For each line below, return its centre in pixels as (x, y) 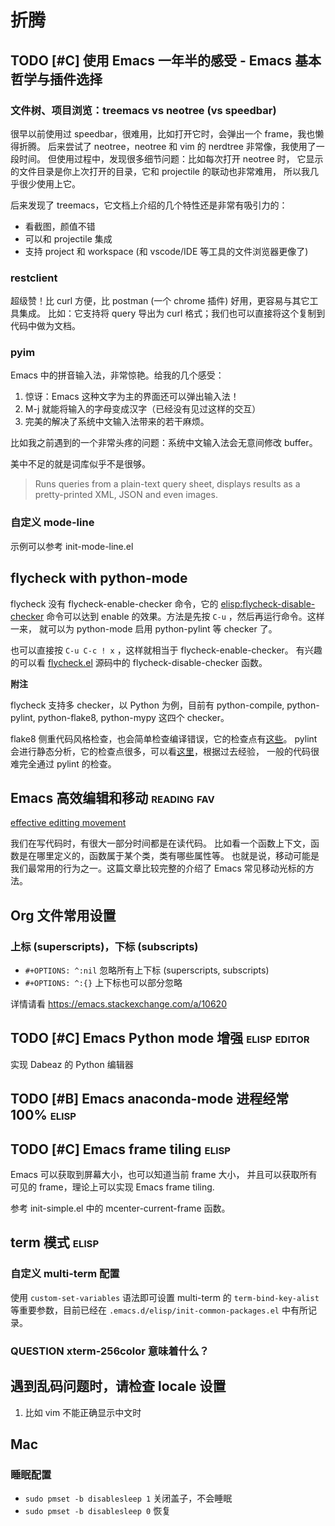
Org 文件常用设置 (63, 915)
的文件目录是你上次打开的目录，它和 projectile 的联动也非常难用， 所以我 (160, 171)
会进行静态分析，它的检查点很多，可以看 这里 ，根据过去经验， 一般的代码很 (165, 751)
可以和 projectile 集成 (68, 238)
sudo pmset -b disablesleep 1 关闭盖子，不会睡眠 (128, 1498)
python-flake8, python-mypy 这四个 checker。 (133, 717)
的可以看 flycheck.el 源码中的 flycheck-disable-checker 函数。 (139, 662)
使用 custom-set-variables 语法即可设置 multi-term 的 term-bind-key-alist (165, 1297)
